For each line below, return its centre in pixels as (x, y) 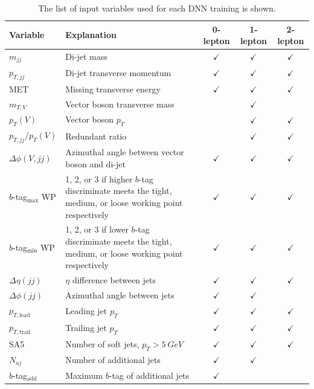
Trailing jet (86, 327)
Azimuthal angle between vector (125, 152)
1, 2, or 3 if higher (99, 178)
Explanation (91, 35)
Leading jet (86, 310)
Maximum (84, 375)
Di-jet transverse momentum (118, 73)
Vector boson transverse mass (120, 104)
